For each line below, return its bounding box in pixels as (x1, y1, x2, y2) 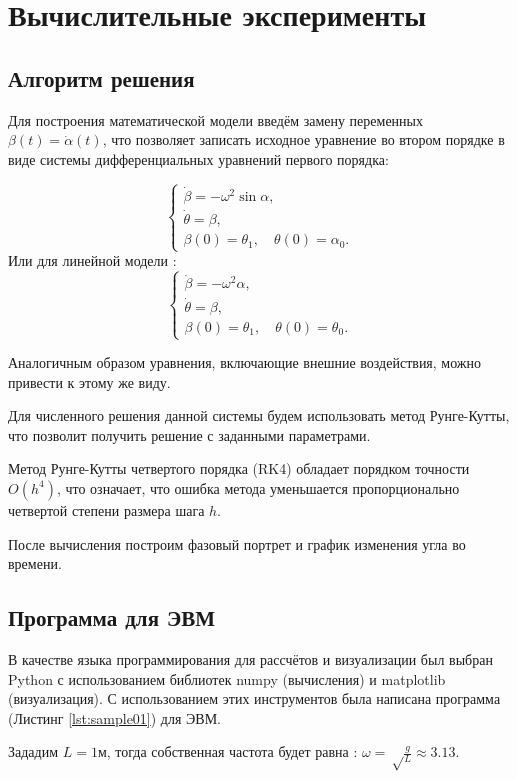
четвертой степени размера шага (8, 499, 205, 520)
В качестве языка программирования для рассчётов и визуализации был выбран (8, 648, 493, 669)
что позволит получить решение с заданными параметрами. (8, 424, 371, 445)
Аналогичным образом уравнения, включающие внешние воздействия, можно (8, 352, 482, 373)
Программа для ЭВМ (8, 602, 216, 633)
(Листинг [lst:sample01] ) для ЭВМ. (8, 707, 222, 728)
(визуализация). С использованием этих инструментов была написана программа (8, 688, 501, 709)
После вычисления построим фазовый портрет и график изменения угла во (8, 533, 466, 554)
